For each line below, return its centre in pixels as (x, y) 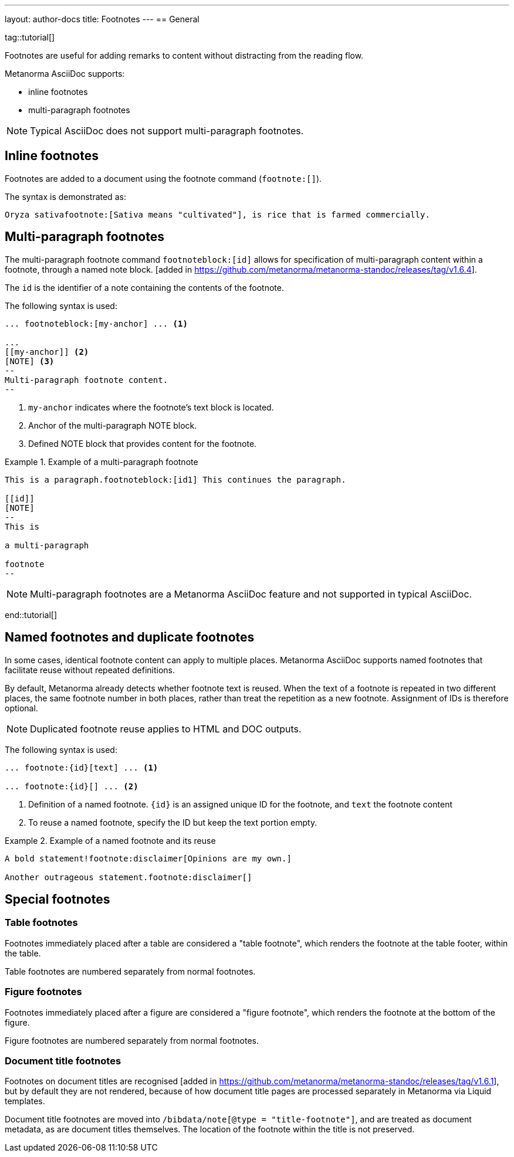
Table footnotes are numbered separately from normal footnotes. (130, 971)
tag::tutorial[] (30, 37)
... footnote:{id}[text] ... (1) (82, 767)
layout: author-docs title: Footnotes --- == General (102, 19)
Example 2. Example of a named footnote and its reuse (110, 840)
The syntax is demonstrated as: (65, 196)
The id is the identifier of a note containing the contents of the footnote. (144, 287)
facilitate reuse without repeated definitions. (90, 670)
